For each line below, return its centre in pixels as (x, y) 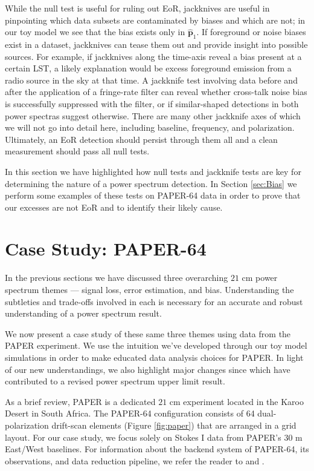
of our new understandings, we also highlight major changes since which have (148, 369)
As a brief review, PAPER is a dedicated (80, 401)
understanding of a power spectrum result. (83, 313)
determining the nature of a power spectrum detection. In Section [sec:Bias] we (151, 183)
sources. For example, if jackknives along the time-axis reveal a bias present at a (153, 56)
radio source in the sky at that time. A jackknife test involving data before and (151, 80)
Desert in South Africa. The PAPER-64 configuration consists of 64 (130, 413)
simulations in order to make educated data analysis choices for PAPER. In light (154, 357)
